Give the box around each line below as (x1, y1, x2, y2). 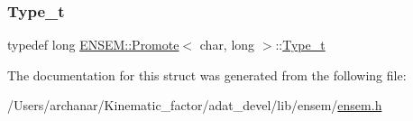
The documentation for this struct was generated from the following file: (7, 65, 407, 84)
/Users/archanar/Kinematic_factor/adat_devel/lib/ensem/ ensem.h (7, 96, 382, 115)
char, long (199, 35, 255, 54)
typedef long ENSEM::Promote (7, 35, 179, 54)
